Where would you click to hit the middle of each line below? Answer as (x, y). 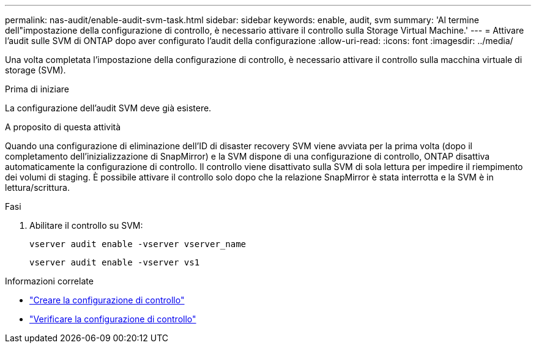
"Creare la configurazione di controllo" (107, 300)
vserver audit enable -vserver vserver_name (138, 244)
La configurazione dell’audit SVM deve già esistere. (108, 108)
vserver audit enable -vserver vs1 (115, 262)
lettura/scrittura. (37, 187)
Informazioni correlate (49, 281)
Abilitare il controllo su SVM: (86, 225)
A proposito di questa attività (63, 127)
